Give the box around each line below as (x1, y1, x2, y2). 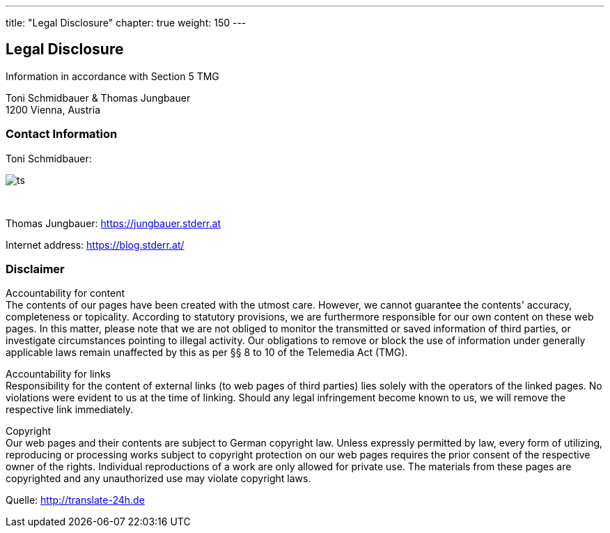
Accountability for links (6, 368, 111, 380)
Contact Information (6, 127, 118, 141)
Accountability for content (6, 287, 125, 300)
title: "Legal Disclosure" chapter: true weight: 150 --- (6, 17, 247, 29)
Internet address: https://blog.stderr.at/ (6, 238, 185, 251)
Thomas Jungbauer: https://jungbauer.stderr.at (6, 217, 221, 229)
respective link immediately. (6, 403, 133, 416)
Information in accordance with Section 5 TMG (6, 70, 219, 82)
